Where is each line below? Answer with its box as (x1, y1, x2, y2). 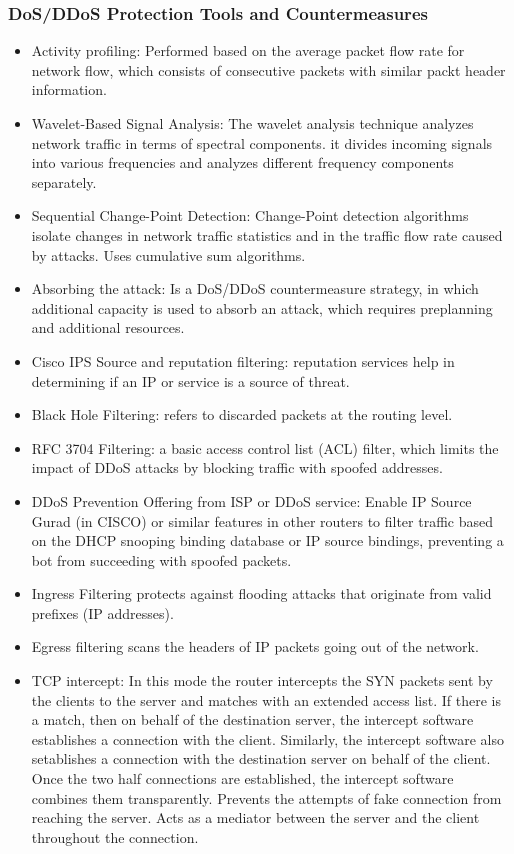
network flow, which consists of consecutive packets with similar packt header (31, 59, 506, 80)
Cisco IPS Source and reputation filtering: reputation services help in (31, 350, 455, 371)
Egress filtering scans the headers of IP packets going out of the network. (31, 636, 479, 657)
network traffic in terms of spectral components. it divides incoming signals (31, 132, 493, 153)
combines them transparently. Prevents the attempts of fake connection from (31, 787, 502, 808)
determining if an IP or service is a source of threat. (31, 370, 350, 391)
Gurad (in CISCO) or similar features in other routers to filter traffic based (31, 510, 494, 531)
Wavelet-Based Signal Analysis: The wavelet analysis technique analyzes (31, 113, 474, 133)
